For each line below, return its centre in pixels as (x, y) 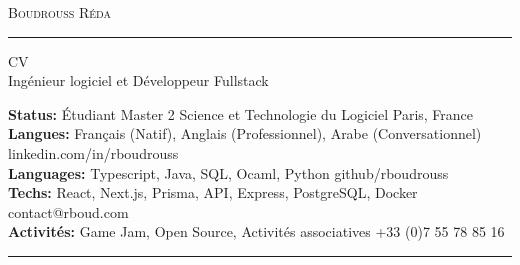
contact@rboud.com (68, 211)
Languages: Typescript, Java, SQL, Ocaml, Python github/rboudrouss (228, 172)
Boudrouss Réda (59, 12)
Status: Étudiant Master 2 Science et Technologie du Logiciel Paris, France (241, 113)
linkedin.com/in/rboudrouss (93, 152)
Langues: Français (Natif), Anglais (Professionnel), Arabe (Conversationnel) (245, 133)
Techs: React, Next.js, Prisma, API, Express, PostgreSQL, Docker (213, 192)
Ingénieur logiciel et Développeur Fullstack (138, 80)
